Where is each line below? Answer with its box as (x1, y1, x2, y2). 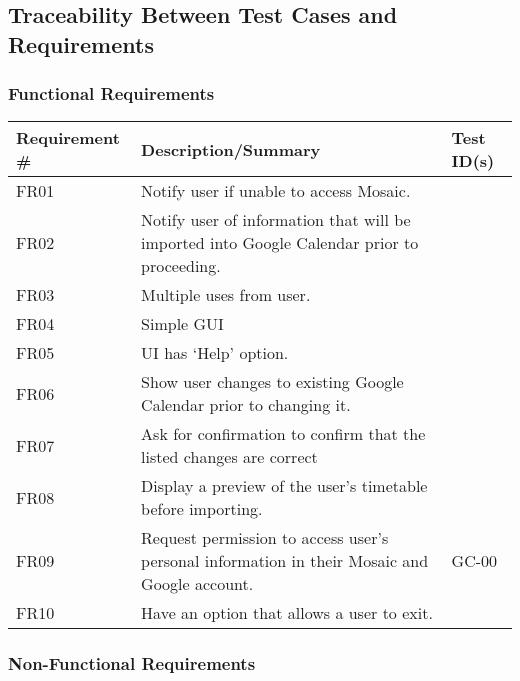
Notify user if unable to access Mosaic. (141, 179, 411, 203)
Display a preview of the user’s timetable (141, 474, 428, 498)
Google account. (141, 572, 254, 596)
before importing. (141, 497, 263, 521)
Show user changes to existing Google (141, 370, 404, 394)
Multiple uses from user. (141, 283, 311, 307)
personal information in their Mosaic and (141, 549, 429, 573)
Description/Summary (141, 137, 321, 161)
